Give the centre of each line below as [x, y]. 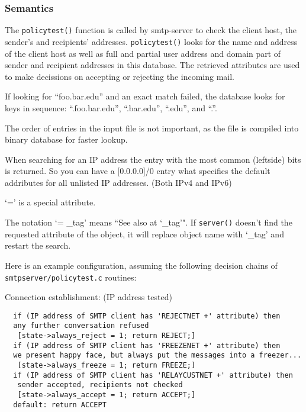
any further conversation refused [81, 326]
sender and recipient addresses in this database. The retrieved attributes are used [152, 65]
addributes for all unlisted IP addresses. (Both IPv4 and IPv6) [118, 182]
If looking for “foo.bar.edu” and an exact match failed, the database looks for [145, 96]
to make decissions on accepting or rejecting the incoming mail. [120, 76]
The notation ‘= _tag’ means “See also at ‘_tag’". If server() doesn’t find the [149, 222]
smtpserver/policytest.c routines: [71, 277]
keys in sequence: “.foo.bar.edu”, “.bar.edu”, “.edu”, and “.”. [111, 107]
